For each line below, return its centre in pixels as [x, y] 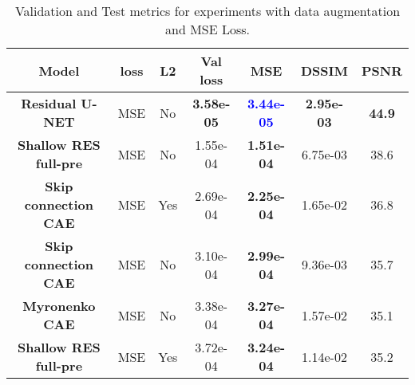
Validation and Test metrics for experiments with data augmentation [207, 11]
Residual [49, 103]
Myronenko [59, 306]
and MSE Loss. [207, 29]
